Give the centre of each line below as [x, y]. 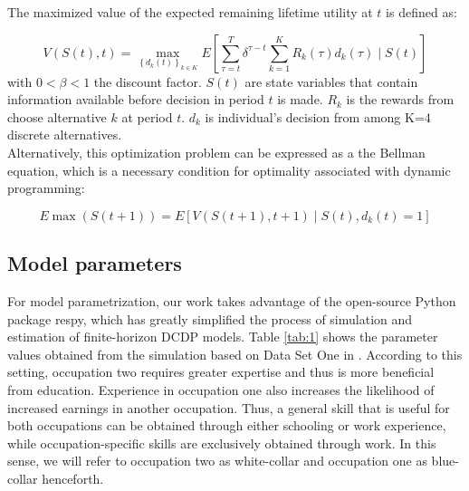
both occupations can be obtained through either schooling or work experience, [227, 425]
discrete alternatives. [65, 135]
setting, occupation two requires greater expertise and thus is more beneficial [221, 372]
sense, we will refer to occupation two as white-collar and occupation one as [217, 461]
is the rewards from [400, 99]
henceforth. [73, 478]
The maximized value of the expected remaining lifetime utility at [190, 12]
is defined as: [421, 12]
